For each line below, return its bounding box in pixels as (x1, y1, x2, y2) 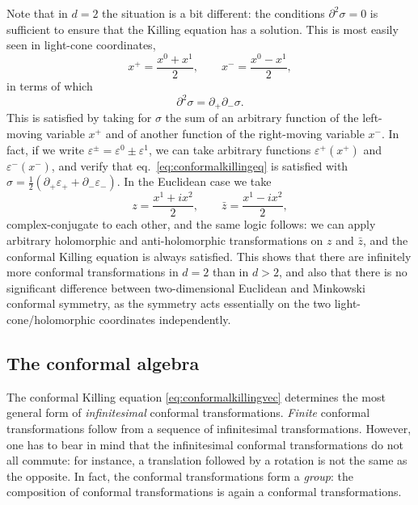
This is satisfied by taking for (6, 109, 152, 126)
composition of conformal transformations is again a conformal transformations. (6, 483, 402, 500)
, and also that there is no (278, 263, 407, 280)
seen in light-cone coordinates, (6, 36, 156, 53)
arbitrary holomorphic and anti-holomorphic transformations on (6, 231, 323, 248)
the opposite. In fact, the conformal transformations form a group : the (6, 467, 353, 484)
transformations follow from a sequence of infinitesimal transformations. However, (6, 419, 412, 436)
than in (212, 263, 249, 280)
